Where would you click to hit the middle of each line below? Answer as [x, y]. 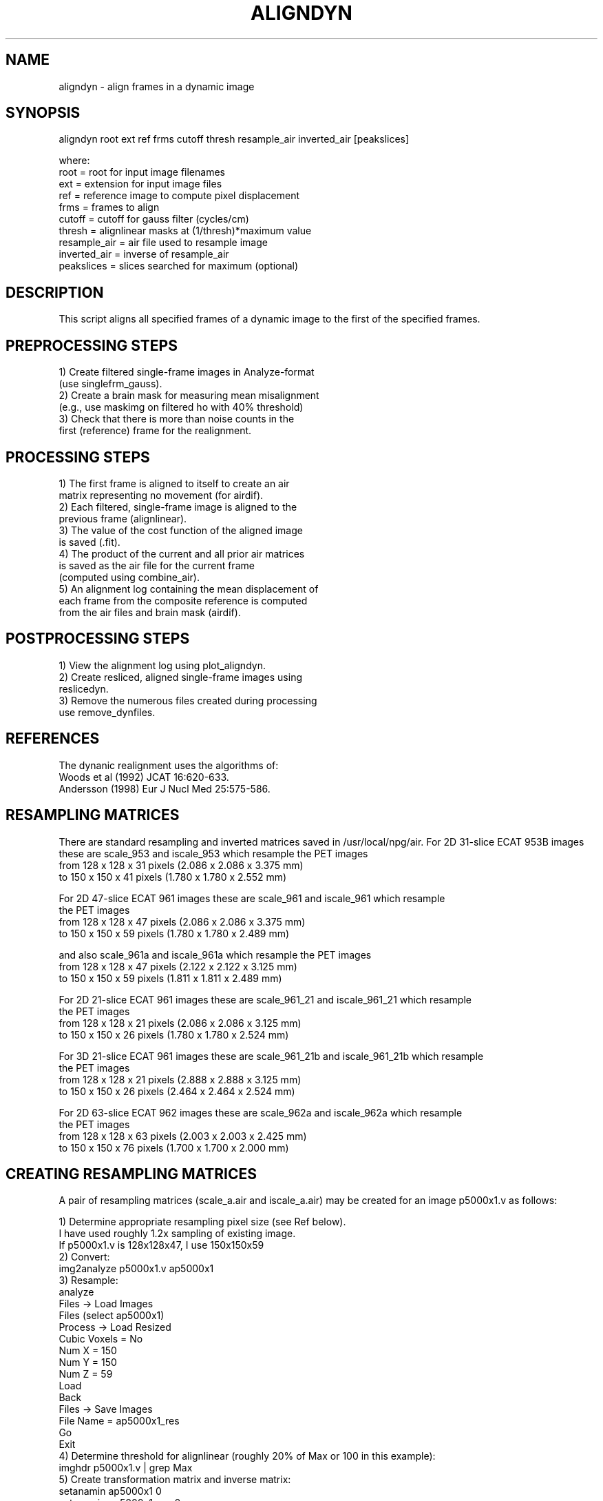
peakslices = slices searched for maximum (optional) [179, 266]
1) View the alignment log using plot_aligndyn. [162, 665]
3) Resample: [88, 1280]
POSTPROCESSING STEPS [98, 639]
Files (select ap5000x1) [112, 1316]
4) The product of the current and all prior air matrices [182, 553]
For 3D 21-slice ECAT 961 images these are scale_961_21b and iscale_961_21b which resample [271, 1056]
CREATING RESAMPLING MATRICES [131, 1174]
